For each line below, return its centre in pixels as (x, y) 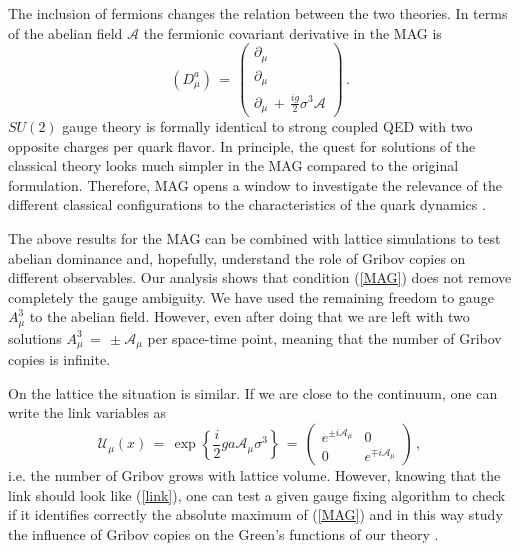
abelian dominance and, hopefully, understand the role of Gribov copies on (237, 257)
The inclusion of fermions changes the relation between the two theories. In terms (258, 13)
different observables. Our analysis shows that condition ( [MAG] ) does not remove (260, 277)
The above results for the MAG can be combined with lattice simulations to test (254, 238)
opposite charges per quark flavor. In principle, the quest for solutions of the (242, 145)
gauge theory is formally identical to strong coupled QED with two (267, 126)
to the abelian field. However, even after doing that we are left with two (249, 316)
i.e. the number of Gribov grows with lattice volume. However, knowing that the (254, 475)
